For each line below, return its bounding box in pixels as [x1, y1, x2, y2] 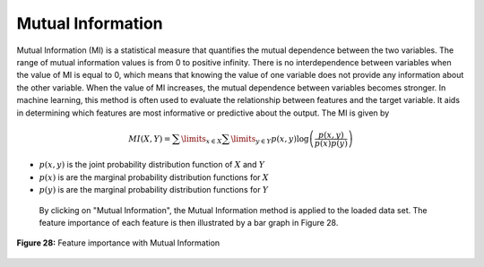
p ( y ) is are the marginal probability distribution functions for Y [39, 185, 269, 195]
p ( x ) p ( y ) [314, 138, 349, 148]
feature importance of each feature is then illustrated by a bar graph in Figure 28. [39, 218, 339, 228]
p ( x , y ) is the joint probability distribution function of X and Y [39, 159, 265, 170]
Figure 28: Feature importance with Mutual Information [16, 237, 220, 248]
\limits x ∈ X [180, 133, 222, 145]
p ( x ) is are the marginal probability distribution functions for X [39, 171, 269, 183]
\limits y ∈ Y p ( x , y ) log [230, 133, 309, 145]
